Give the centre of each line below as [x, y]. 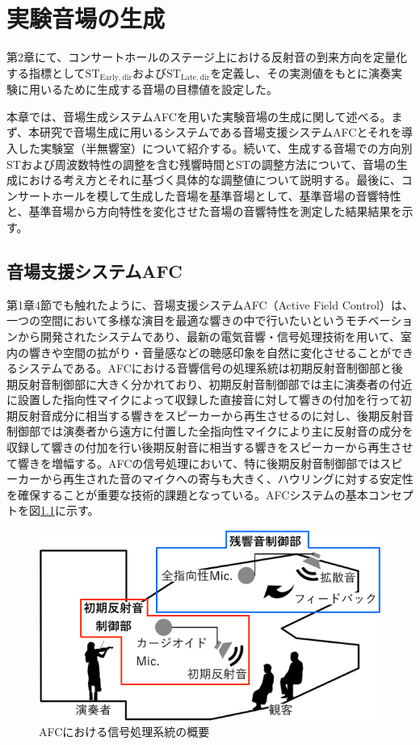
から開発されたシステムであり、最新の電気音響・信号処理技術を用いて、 [209, 336]
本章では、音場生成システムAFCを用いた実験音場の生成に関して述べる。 [199, 116]
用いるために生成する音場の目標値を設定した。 [153, 89]
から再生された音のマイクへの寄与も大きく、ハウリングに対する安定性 [227, 479]
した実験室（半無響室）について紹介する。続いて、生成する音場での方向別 [215, 147]
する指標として [46, 72]
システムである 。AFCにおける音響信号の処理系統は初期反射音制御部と [204, 368]
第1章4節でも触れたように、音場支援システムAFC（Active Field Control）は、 [210, 304]
